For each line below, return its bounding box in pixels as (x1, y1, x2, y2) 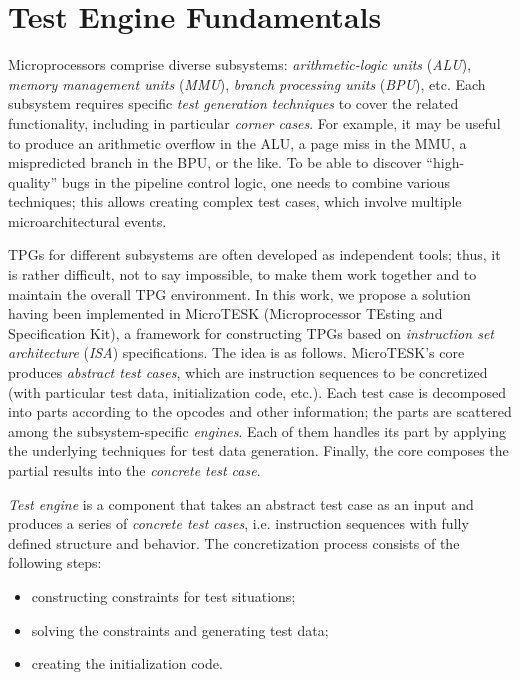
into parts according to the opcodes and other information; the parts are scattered (8, 401, 512, 422)
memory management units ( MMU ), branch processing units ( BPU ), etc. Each (8, 73, 486, 94)
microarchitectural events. (8, 210, 167, 231)
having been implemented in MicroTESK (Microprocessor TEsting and (8, 303, 443, 324)
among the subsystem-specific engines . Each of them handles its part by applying (8, 420, 507, 441)
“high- (426, 152, 465, 173)
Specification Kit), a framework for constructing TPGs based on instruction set (8, 322, 494, 343)
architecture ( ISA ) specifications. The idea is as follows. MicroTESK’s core (8, 342, 465, 363)
